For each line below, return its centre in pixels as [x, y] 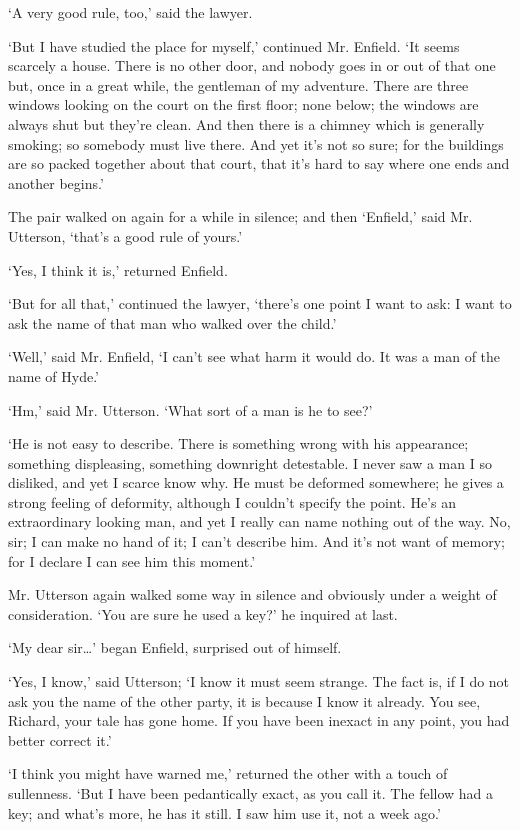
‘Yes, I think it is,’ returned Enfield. [118, 269]
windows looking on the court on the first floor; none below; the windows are [243, 104]
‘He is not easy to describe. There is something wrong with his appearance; [238, 443]
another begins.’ [56, 182]
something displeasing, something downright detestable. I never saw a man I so [250, 462]
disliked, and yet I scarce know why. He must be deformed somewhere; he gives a [256, 482]
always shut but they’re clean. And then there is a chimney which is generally [246, 123]
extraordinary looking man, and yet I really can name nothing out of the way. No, [259, 521]
